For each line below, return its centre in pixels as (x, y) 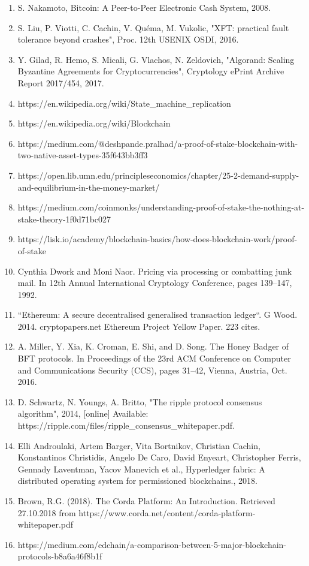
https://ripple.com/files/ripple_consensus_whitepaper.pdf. (126, 425)
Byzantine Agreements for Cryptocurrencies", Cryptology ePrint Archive (151, 71)
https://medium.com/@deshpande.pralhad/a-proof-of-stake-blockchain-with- (158, 143)
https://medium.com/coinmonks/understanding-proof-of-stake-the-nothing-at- (161, 207)
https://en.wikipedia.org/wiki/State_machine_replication (124, 103)
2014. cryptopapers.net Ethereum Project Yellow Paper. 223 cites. (139, 326)
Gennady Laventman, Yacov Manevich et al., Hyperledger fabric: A (141, 469)
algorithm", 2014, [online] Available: (83, 413)
